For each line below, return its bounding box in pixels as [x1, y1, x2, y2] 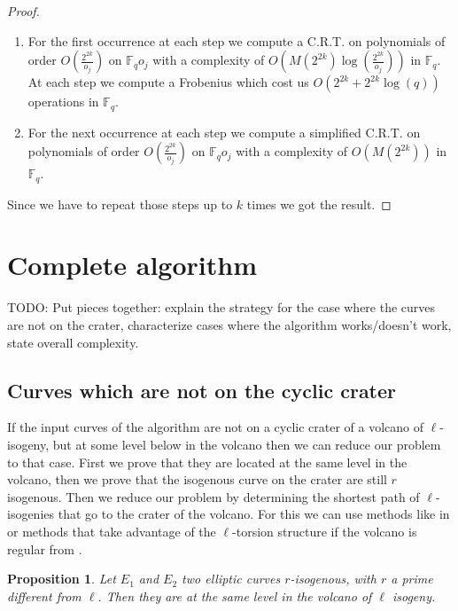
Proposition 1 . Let [7, 569, 116, 588]
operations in [27, 92, 99, 111]
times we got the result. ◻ [246, 194, 392, 213]
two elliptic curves [182, 569, 281, 588]
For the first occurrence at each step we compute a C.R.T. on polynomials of [27, 31, 446, 50]
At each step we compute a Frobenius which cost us [27, 73, 309, 91]
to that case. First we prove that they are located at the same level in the [7, 452, 408, 471]
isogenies [7, 505, 55, 523]
